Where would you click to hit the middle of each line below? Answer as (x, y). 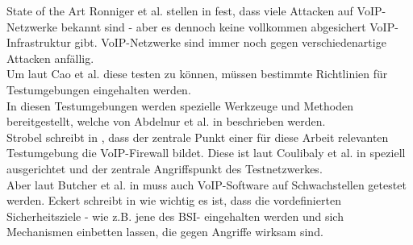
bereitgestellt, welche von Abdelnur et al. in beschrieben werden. (166, 121)
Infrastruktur (39, 42)
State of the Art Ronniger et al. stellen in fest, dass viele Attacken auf (180, 10)
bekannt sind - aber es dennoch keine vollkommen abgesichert (213, 26)
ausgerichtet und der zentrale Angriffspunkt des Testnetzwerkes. (165, 168)
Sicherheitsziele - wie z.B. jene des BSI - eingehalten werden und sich (175, 216)
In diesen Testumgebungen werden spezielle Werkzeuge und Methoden (180, 105)
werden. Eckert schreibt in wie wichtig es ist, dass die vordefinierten (174, 200)
